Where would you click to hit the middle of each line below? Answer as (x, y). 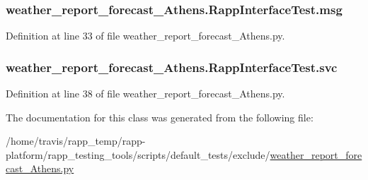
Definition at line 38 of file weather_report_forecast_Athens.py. (145, 94)
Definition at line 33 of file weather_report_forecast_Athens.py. (145, 36)
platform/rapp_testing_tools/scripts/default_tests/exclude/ (138, 154)
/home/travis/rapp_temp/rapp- (76, 141)
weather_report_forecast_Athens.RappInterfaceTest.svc (172, 67)
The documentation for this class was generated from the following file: (160, 117)
